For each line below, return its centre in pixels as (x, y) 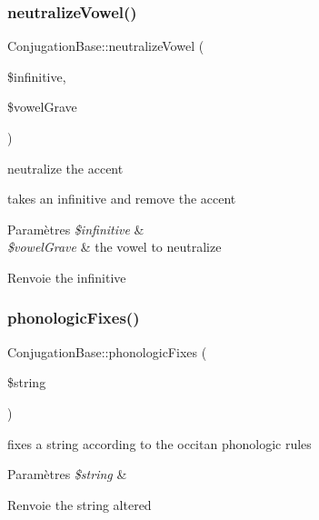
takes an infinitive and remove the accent (122, 199)
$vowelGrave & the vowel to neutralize (115, 247)
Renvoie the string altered (80, 504)
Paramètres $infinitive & (76, 229)
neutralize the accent (65, 168)
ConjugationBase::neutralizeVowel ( (106, 46)
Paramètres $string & (67, 474)
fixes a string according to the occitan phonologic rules (159, 443)
